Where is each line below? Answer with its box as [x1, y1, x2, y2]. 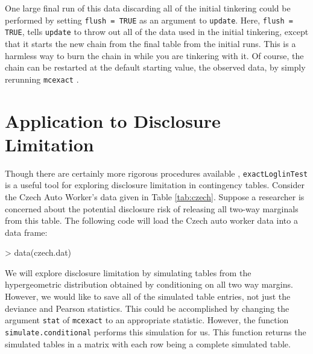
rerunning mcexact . [5, 72, 79, 85]
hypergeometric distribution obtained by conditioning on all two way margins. [5, 278, 293, 291]
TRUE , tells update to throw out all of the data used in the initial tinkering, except [5, 25, 309, 38]
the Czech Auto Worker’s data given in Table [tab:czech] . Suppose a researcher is [5, 190, 305, 203]
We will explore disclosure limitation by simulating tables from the [5, 266, 251, 279]
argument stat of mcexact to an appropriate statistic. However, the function [5, 314, 289, 326]
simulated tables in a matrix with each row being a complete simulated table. [5, 337, 291, 350]
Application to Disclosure [5, 108, 221, 133]
